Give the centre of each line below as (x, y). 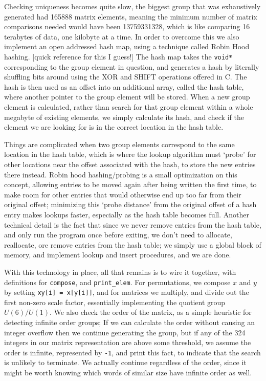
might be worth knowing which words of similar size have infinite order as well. (128, 373)
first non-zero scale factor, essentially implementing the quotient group (115, 302)
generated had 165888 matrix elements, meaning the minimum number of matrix (131, 16)
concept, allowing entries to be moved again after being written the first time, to (130, 184)
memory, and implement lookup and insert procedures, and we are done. (118, 255)
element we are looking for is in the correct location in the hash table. (114, 127)
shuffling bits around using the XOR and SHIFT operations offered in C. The (126, 77)
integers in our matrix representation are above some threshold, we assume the (128, 342)
